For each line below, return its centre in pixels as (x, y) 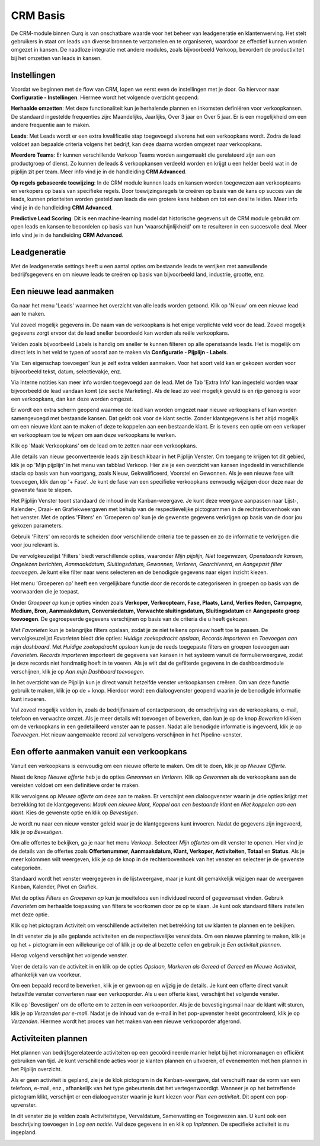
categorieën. (27, 868)
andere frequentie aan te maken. (51, 125)
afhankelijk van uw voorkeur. (46, 974)
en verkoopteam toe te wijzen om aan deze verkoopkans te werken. (94, 435)
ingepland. (24, 1132)
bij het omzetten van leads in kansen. (56, 58)
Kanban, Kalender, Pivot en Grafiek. (54, 887)
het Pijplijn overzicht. (36, 1069)
